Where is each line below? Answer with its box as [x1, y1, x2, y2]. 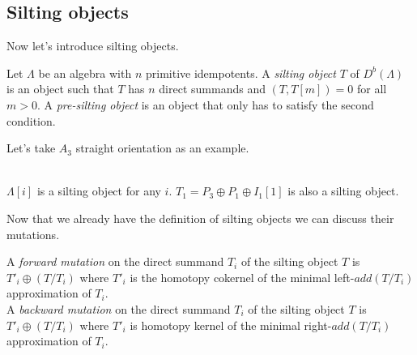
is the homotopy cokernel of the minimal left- [130, 268, 355, 285]
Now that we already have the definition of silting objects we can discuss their [6, 209, 394, 226]
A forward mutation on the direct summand [6, 253, 224, 270]
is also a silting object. [287, 182, 399, 199]
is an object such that [6, 80, 114, 97]
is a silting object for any [36, 182, 161, 199]
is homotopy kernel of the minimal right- [130, 316, 332, 333]
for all [356, 80, 387, 97]
